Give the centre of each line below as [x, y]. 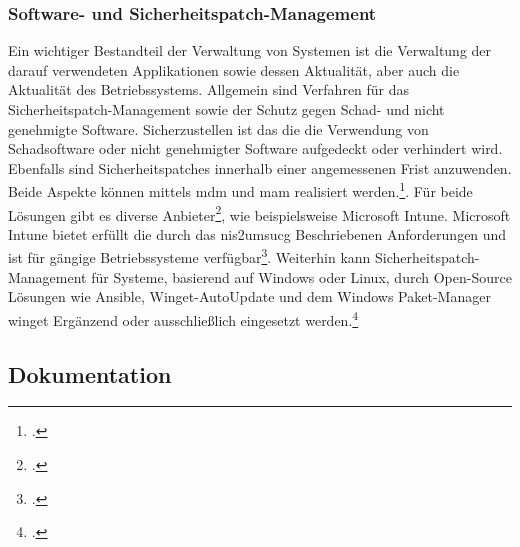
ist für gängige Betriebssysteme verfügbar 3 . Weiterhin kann [189, 256]
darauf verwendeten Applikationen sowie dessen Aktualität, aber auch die [234, 69]
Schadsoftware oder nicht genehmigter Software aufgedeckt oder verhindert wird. [255, 148]
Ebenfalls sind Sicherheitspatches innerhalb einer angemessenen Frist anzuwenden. [260, 167]
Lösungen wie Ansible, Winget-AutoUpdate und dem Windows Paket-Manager [249, 296]
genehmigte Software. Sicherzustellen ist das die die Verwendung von [218, 128]
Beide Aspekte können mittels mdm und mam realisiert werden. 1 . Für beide [240, 190]
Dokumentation [90, 373]
